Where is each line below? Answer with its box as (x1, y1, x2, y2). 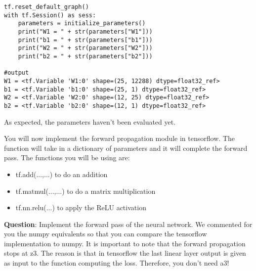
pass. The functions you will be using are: (4, 152, 130, 163)
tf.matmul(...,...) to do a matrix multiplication (15, 185, 156, 196)
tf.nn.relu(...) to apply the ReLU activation (15, 202, 146, 213)
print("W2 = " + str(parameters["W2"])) (18, 45, 153, 52)
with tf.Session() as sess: (4, 11, 96, 19)
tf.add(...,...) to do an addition (15, 169, 108, 179)
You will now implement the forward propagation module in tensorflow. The (4, 133, 235, 143)
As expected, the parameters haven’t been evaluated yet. (4, 116, 176, 127)
